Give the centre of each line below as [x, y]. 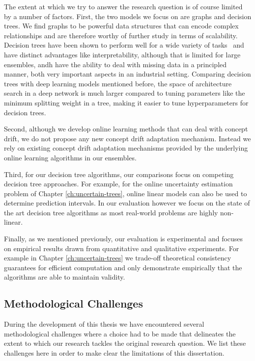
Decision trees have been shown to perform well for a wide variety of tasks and [124, 45]
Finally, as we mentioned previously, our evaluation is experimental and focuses [124, 239]
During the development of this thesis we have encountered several [104, 324]
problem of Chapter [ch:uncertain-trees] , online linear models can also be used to [126, 193]
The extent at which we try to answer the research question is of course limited [123, 6]
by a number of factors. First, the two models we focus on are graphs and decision [128, 16]
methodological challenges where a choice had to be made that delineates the [120, 333]
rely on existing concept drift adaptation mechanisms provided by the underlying [126, 148]
